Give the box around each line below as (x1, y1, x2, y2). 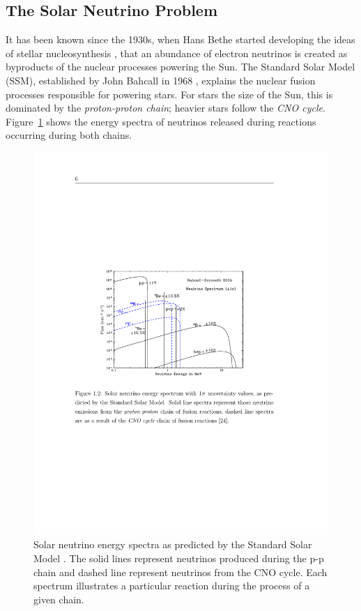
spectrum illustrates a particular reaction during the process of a (33, 578, 310, 593)
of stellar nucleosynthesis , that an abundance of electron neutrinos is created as (6, 45, 348, 60)
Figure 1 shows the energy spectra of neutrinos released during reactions (6, 114, 316, 128)
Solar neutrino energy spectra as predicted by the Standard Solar (33, 537, 312, 552)
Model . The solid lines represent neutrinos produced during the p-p (33, 551, 324, 566)
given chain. (33, 591, 84, 606)
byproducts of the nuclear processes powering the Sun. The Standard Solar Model (6, 59, 355, 74)
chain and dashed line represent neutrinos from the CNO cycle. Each (33, 564, 328, 579)
